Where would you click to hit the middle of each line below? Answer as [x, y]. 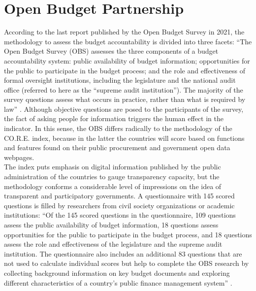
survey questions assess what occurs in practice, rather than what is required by [125, 99]
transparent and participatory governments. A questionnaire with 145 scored [119, 196]
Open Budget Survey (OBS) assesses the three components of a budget [111, 51]
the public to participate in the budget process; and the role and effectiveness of [125, 70]
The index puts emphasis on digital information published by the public [112, 167]
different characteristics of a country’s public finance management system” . [118, 282]
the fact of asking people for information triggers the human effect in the [114, 118]
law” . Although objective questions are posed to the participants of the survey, [124, 109]
